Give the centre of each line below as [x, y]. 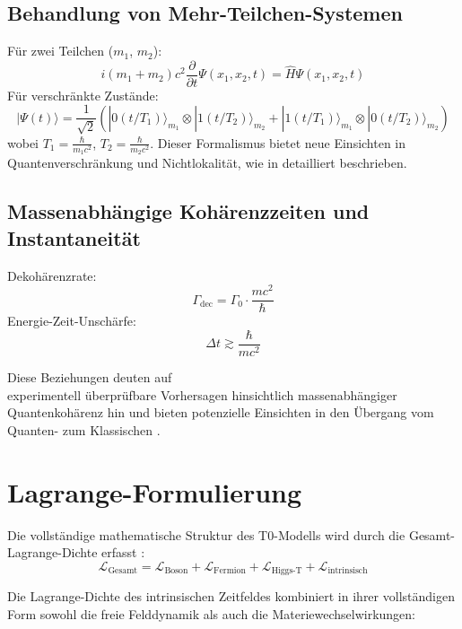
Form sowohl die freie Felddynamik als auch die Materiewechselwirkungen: [211, 613]
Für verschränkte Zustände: [83, 95]
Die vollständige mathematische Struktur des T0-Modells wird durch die [206, 534]
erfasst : [123, 552]
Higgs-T [287, 571]
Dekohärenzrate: [52, 275]
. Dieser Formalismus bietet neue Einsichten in [278, 142]
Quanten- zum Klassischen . [84, 429]
